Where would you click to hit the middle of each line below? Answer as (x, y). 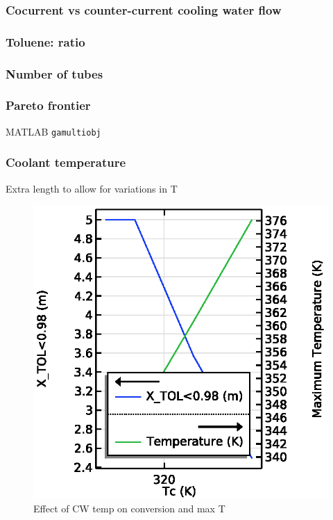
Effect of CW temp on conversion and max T (129, 509)
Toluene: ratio (45, 41)
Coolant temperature (66, 162)
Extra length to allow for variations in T (92, 188)
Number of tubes (54, 73)
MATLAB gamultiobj (53, 131)
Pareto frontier (48, 105)
